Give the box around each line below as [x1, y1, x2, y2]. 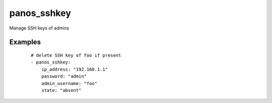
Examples [9, 38, 41, 46]
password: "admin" [41, 73, 87, 79]
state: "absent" [41, 87, 82, 93]
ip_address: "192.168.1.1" [41, 66, 108, 72]
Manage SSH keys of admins [9, 25, 70, 31]
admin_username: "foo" [41, 80, 98, 86]
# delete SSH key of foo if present [31, 52, 121, 58]
